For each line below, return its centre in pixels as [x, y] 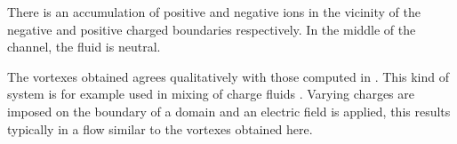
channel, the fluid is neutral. [84, 47]
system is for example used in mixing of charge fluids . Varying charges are [211, 94]
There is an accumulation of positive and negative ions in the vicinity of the [214, 12]
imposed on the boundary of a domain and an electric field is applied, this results [229, 111]
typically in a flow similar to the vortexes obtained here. [160, 128]
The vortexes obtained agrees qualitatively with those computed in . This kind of [228, 76]
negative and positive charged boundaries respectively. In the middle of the [212, 29]
